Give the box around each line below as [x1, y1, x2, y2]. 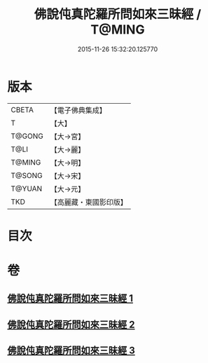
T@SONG [11, 170, 43, 180]
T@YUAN [11, 184, 43, 193]
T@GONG [11, 131, 43, 141]
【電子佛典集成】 [50, 105, 106, 115]
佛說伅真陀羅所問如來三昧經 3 [7, 345, 135, 357]
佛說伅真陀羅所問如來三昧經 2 [7, 318, 135, 330]
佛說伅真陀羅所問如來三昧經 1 [7, 292, 134, 305]
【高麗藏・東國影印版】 [50, 197, 127, 207]
